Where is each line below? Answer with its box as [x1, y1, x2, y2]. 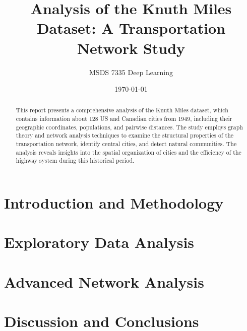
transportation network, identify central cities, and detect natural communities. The [16, 140, 237, 148]
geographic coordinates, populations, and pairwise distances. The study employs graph [16, 122, 243, 131]
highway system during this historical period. [16, 156, 135, 165]
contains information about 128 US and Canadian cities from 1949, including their [16, 114, 232, 123]
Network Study [77, 37, 186, 58]
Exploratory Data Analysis [4, 232, 195, 252]
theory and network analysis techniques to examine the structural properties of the [16, 131, 234, 140]
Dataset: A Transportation [36, 18, 226, 38]
